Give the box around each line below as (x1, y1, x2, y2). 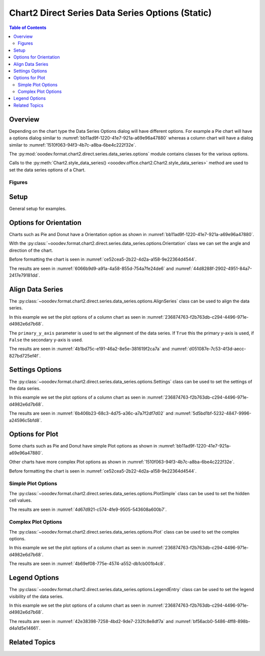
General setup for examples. (9, 206, 66, 211)
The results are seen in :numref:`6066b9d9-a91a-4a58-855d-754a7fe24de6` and (9, 266, 174, 271)
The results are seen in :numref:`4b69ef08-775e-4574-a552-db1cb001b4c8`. (9, 561, 166, 567)
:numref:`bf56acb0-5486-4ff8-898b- (174, 618, 250, 624)
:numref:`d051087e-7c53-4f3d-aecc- (170, 346, 246, 352)
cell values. (9, 497, 32, 504)
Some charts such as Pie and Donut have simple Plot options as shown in (9, 443, 158, 449)
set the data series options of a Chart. (9, 167, 86, 173)
